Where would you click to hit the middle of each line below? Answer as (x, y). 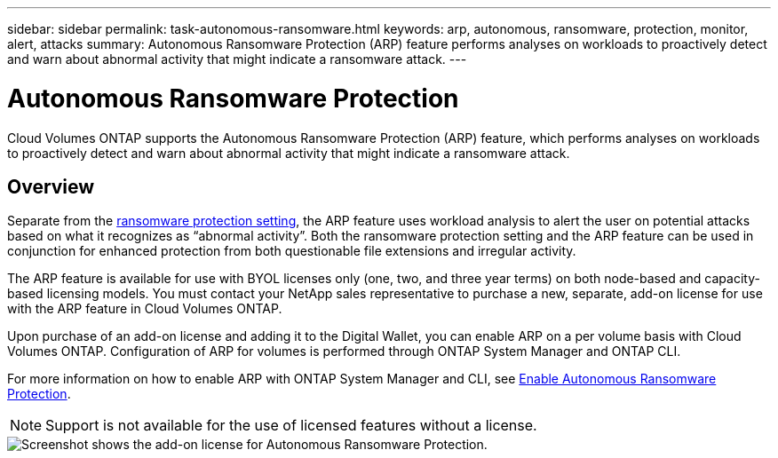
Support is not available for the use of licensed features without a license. (291, 426)
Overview (51, 186)
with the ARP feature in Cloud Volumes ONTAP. (145, 309)
